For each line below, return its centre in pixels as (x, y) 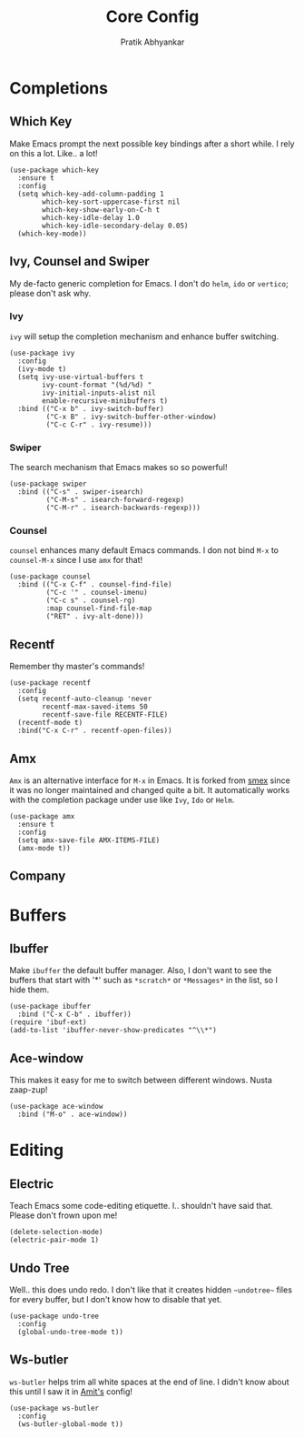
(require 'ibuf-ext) (49, 1022)
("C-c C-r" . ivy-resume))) (99, 425)
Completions (59, 88)
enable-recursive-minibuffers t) (105, 401)
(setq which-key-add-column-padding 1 (91, 194)
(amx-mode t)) (44, 849)
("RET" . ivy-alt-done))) (95, 617)
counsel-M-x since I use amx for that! (76, 560)
